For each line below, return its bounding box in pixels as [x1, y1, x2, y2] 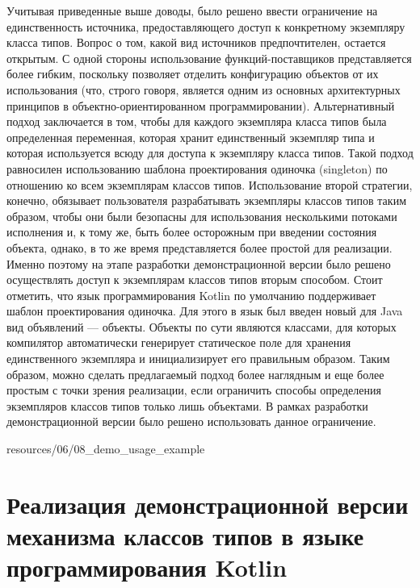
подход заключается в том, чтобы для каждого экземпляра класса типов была [6, 113, 387, 130]
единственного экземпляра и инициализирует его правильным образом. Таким [6, 350, 390, 367]
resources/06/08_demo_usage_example [6, 440, 205, 457]
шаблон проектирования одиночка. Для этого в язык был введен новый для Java [6, 302, 403, 319]
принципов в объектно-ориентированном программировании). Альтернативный [6, 97, 395, 114]
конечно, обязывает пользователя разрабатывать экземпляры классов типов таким [6, 192, 406, 209]
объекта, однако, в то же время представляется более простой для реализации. [6, 239, 393, 256]
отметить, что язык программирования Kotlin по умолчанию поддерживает [6, 286, 376, 303]
